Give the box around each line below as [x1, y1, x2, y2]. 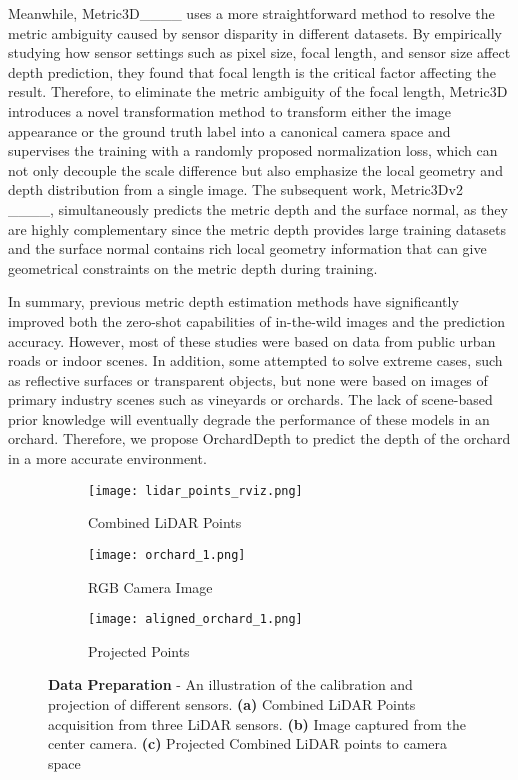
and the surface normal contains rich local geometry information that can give [8, 238, 487, 259]
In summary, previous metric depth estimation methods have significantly [8, 291, 459, 312]
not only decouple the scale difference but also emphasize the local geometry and [8, 159, 503, 180]
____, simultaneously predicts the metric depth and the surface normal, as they [8, 198, 508, 219]
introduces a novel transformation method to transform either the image [8, 100, 452, 121]
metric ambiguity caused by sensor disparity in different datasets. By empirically [8, 22, 502, 43]
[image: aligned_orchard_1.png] [88, 612, 303, 627]
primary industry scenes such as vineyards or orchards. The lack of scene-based [8, 389, 493, 410]
